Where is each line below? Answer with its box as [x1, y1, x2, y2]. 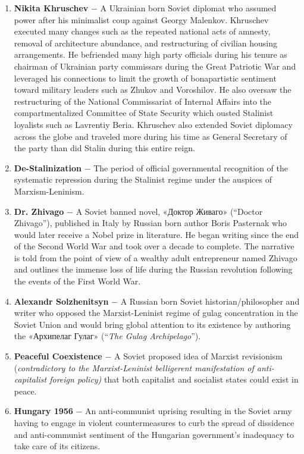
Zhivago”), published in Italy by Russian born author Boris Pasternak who [14, 217, 287, 229]
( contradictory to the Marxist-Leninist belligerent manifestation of [14, 361, 254, 374]
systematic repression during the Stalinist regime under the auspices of [14, 173, 272, 186]
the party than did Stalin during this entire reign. [14, 142, 195, 154]
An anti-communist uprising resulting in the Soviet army [85, 405, 292, 417]
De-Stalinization [14, 161, 82, 174]
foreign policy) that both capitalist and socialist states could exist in [49, 373, 299, 386]
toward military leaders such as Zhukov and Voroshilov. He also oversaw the [14, 83, 292, 96]
